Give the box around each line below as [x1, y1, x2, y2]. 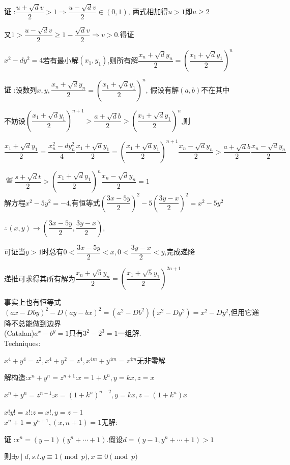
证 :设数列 [4, 84, 37, 95]
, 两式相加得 [128, 6, 168, 17]
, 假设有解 [146, 84, 179, 95]
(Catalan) [4, 328, 35, 338]
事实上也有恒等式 [4, 297, 61, 307]
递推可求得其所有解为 [4, 273, 75, 283]
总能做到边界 [18, 317, 61, 328]
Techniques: [4, 338, 41, 348]
